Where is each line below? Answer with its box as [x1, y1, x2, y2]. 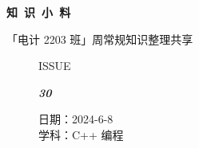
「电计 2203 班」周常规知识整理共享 [6, 30, 193, 47]
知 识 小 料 [6, 4, 71, 20]
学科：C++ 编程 [38, 126, 124, 142]
